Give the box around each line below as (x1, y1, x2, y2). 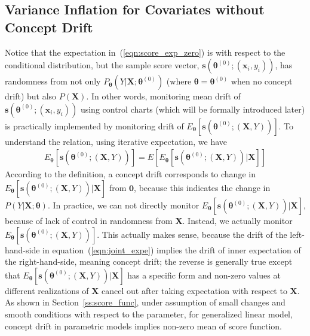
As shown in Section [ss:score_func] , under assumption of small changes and (5, 296, 286, 308)
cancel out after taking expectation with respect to (102, 284, 287, 296)
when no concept (231, 75, 293, 87)
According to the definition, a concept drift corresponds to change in (5, 168, 256, 180)
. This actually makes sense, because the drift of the (97, 228, 287, 240)
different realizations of (5, 284, 89, 296)
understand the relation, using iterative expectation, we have (5, 135, 228, 147)
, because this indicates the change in (134, 181, 271, 193)
